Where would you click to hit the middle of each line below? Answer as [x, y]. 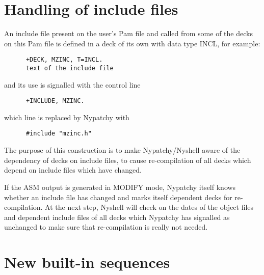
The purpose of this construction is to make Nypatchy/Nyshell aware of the [122, 150]
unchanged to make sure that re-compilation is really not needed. [106, 227]
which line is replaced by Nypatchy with [67, 117]
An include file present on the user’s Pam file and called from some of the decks [128, 33]
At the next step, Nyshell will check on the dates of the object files [149, 207]
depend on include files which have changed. [73, 170]
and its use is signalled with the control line [72, 84]
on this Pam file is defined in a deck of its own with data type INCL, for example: [132, 43]
